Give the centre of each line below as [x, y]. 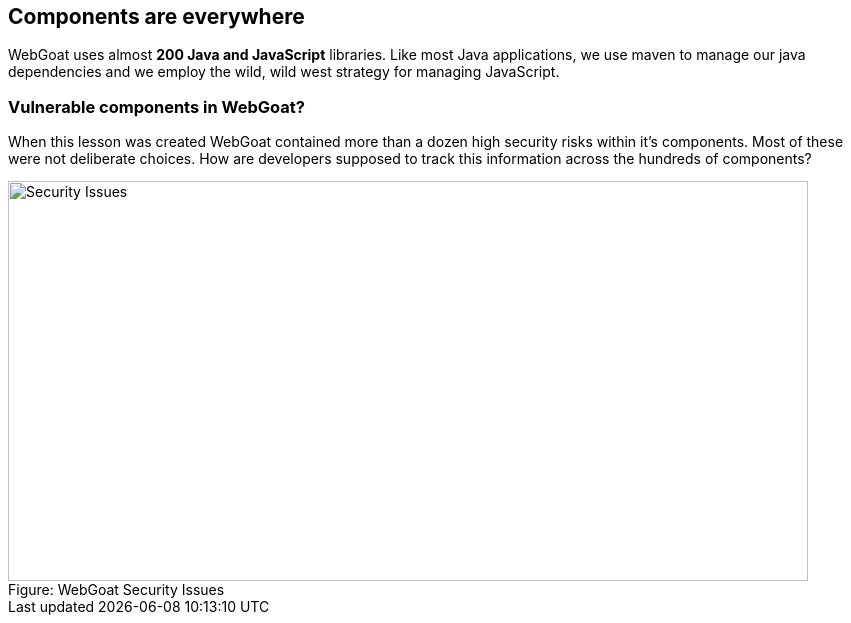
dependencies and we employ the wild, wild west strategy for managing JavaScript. [284, 72]
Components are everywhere [156, 16]
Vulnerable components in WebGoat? [156, 106]
